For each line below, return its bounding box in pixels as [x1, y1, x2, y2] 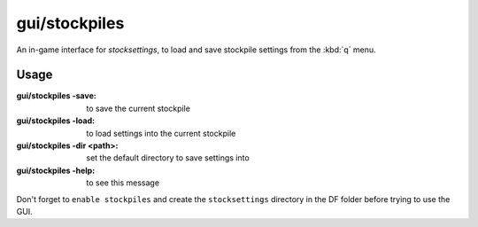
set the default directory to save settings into [86, 153, 250, 163]
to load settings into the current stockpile [86, 128, 236, 138]
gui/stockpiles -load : [16, 115, 96, 126]
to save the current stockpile [86, 103, 190, 113]
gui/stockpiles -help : [16, 165, 96, 176]
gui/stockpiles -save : [16, 90, 96, 101]
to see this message [86, 177, 159, 188]
